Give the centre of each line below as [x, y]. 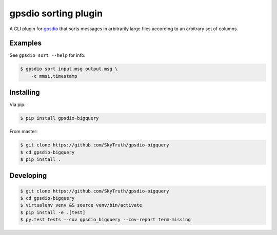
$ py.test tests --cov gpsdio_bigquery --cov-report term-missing [105, 220]
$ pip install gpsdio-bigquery [60, 118]
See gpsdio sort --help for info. [47, 55]
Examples [26, 43]
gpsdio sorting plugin [56, 13]
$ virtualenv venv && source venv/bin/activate [81, 205]
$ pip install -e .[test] [53, 212]
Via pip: [17, 104]
